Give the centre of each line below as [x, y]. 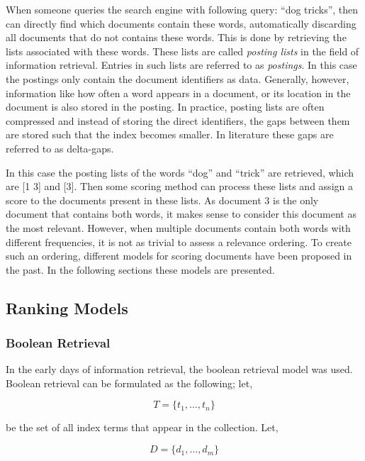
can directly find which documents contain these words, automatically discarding [181, 23]
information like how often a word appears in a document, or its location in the [178, 93]
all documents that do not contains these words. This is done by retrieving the [176, 37]
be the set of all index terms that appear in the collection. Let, [142, 427]
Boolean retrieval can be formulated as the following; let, [129, 383]
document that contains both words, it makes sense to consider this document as [181, 214]
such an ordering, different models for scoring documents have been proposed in [179, 256]
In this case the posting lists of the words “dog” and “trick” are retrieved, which [180, 172]
